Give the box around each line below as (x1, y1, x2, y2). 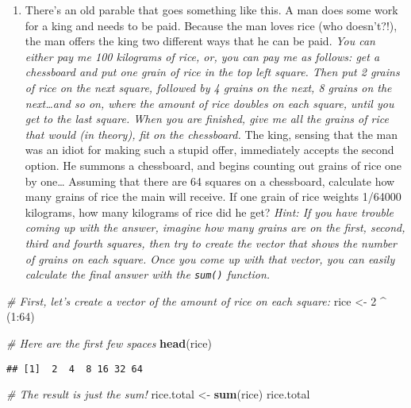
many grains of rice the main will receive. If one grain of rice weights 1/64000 (25, 188, 401, 205)
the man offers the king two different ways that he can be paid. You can (25, 33, 375, 49)
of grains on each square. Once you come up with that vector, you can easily (25, 250, 395, 267)
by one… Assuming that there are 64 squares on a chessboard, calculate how (25, 172, 395, 189)
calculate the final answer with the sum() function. (25, 266, 271, 283)
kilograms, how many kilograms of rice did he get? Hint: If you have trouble (25, 203, 394, 220)
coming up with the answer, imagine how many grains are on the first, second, (25, 219, 405, 236)
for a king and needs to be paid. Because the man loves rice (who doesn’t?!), (25, 17, 398, 33)
